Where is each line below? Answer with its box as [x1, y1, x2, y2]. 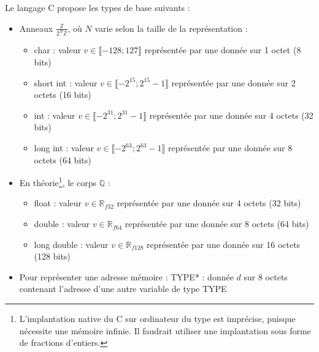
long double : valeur [34, 238, 109, 250]
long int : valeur [34, 141, 94, 154]
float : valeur [34, 197, 82, 209]
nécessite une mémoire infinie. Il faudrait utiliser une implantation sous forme [19, 324, 311, 337]
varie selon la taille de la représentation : [94, 21, 248, 34]
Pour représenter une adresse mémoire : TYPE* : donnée [19, 270, 234, 283]
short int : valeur [34, 76, 98, 89]
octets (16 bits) [34, 88, 91, 101]
